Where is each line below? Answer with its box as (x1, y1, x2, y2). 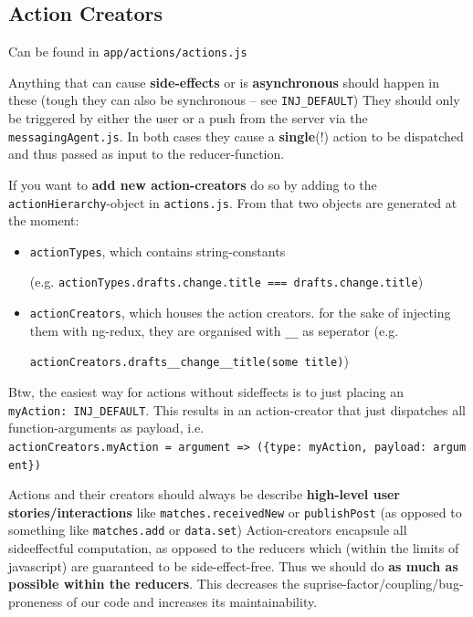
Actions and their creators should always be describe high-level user (8, 485, 400, 504)
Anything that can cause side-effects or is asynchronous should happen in (8, 72, 440, 91)
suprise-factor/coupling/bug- (303, 574, 464, 593)
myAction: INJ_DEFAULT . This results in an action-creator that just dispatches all (8, 400, 466, 419)
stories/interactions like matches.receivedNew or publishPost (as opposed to (8, 502, 462, 521)
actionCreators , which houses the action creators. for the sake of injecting (29, 303, 451, 322)
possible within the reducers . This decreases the (8, 574, 300, 593)
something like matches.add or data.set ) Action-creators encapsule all (8, 520, 407, 539)
